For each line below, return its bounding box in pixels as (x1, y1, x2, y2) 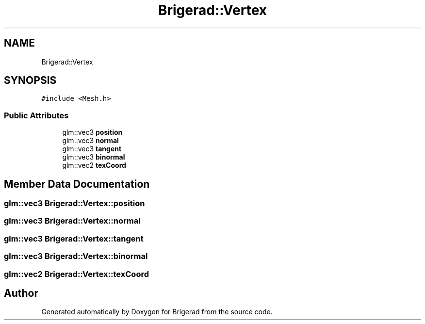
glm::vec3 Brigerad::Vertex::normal (4, 216, 141, 226)
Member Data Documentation (4, 178, 150, 190)
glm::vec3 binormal (62, 153, 125, 162)
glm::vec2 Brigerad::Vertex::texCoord (4, 269, 149, 279)
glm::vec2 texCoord (62, 161, 126, 170)
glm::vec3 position (62, 128, 123, 137)
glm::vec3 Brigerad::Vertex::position (4, 198, 145, 209)
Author (4, 287, 38, 299)
